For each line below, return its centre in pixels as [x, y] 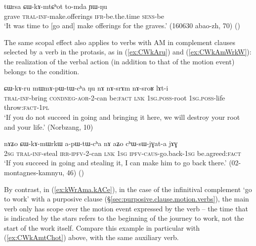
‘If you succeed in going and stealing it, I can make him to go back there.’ [115, 163]
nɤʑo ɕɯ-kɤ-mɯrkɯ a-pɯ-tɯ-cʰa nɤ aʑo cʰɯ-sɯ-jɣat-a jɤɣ [91, 143]
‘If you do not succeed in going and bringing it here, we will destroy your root [122, 117]
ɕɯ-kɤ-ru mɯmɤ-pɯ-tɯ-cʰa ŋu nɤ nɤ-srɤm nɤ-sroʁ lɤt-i [86, 88]
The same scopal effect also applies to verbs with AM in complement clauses [120, 42]
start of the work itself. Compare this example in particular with [102, 227]
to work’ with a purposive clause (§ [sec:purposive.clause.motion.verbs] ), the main [127, 199]
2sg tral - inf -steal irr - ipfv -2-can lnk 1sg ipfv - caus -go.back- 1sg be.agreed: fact [123, 153]
